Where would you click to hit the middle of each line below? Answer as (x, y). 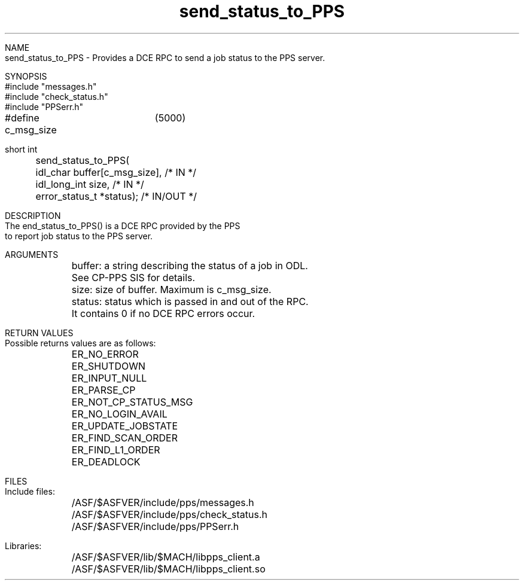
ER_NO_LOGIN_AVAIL (119, 414)
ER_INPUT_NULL (109, 378)
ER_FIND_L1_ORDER (116, 450)
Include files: (30, 491)
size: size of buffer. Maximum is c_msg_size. (171, 289)
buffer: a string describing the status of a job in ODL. (190, 265)
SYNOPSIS (26, 76)
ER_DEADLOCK (106, 461)
